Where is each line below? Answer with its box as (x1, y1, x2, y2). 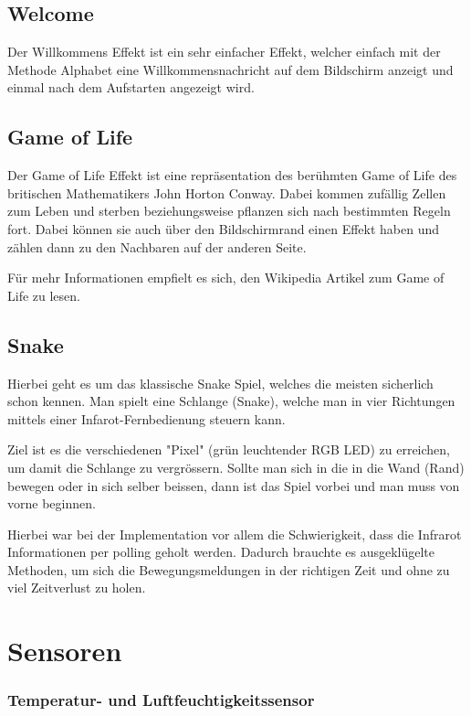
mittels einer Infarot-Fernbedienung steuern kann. (7, 409, 286, 428)
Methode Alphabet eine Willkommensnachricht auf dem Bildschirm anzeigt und (7, 59, 454, 79)
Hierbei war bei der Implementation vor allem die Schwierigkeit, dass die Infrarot (7, 524, 462, 543)
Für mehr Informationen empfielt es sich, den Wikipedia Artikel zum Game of (7, 268, 445, 287)
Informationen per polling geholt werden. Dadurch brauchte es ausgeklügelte (7, 542, 435, 561)
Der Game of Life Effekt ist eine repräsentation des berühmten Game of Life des (7, 166, 457, 185)
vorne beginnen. (7, 494, 96, 513)
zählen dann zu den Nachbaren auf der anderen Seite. (7, 237, 307, 256)
